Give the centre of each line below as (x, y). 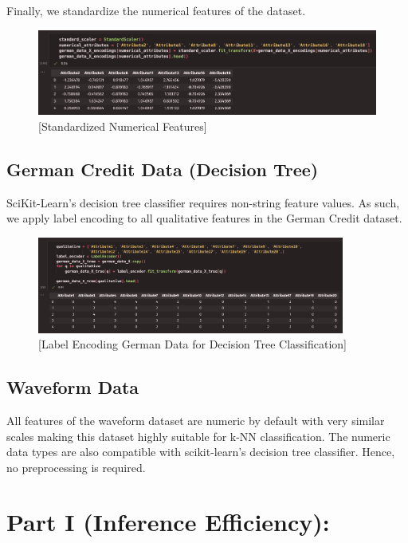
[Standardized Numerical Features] (123, 126)
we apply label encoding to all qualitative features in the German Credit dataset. (204, 218)
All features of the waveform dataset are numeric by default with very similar (196, 420)
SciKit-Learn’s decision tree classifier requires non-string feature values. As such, (203, 202)
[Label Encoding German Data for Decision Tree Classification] (193, 344)
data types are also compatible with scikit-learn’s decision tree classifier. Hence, (201, 452)
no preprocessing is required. (76, 467)
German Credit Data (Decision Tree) (163, 169)
